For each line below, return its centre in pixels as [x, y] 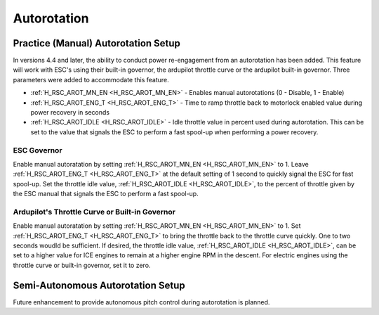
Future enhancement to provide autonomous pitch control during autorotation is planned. [141, 302]
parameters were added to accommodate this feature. [91, 79]
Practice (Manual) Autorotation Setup [97, 43]
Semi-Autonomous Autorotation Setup [99, 285]
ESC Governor [38, 150]
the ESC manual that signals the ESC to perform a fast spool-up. [106, 194]
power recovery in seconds [70, 112]
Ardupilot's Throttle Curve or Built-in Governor [94, 212]
